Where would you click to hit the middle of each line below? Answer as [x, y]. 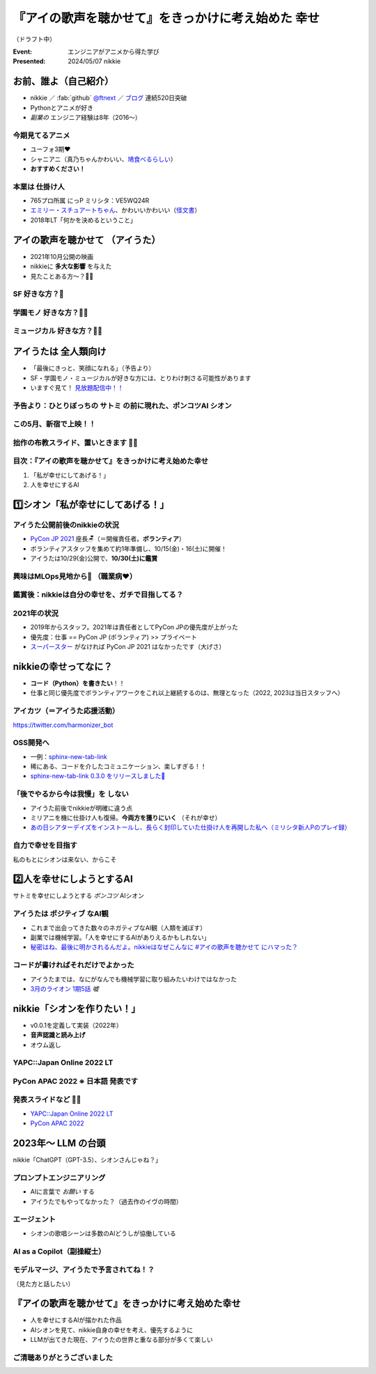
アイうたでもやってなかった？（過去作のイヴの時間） [106, 1201]
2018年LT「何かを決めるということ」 [84, 220]
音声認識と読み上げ [58, 1035]
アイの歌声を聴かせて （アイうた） [87, 240]
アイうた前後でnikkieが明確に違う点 [81, 808]
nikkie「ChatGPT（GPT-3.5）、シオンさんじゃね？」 [87, 1160]
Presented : [29, 61]
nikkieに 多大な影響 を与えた [71, 266]
